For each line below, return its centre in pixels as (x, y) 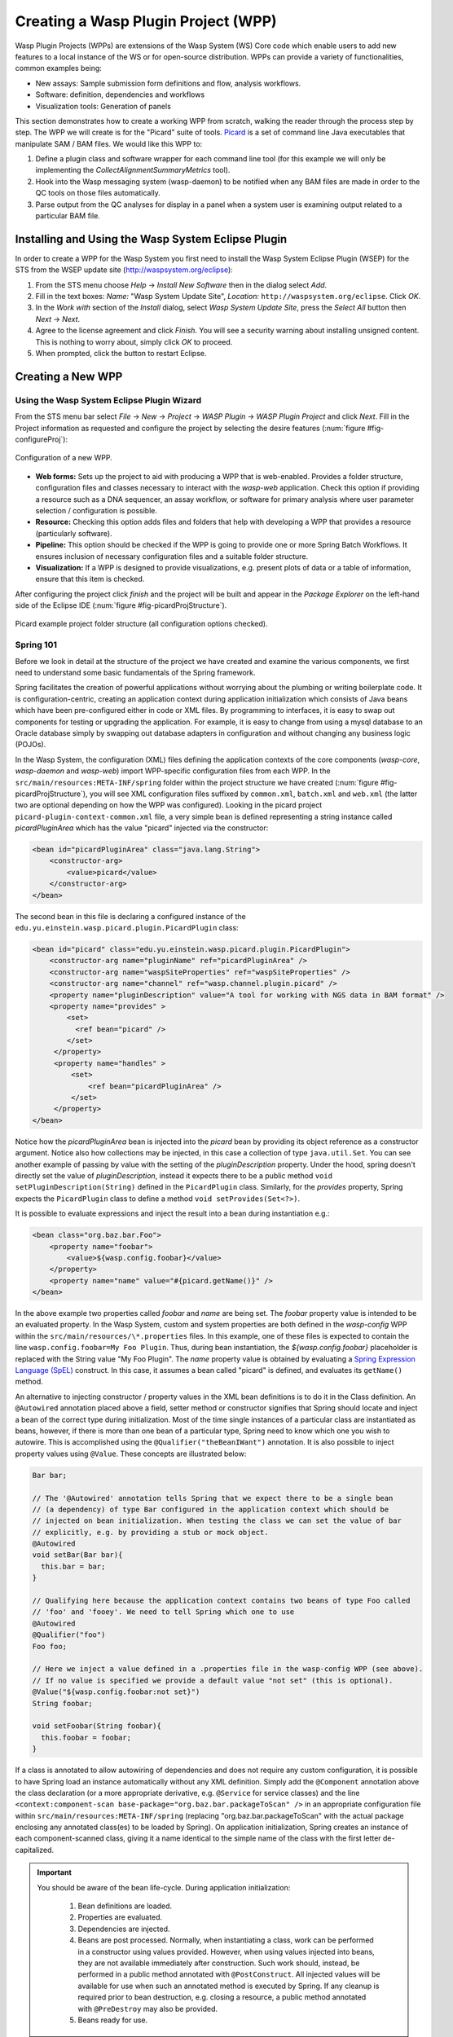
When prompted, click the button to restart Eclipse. (121, 354)
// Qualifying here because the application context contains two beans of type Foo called (221, 1601)
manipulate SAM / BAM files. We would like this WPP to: (109, 143)
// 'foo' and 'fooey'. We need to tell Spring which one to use (163, 1612)
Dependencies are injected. (124, 1929)
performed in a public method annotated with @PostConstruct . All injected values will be (229, 1974)
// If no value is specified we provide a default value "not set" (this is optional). (213, 1680)
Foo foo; (50, 1646)
